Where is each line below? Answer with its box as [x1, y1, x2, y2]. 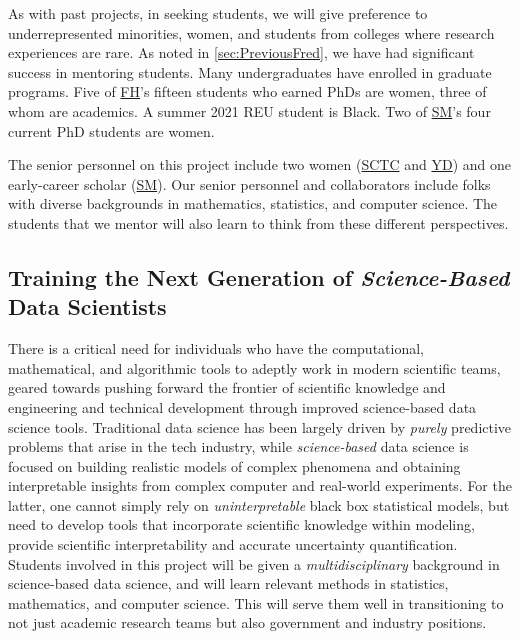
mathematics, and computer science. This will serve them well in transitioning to [8, 592, 504, 613]
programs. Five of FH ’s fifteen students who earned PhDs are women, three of [8, 81, 487, 102]
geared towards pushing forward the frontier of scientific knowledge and [8, 377, 446, 398]
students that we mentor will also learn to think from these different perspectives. [8, 212, 509, 233]
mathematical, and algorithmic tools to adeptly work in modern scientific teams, [8, 357, 501, 378]
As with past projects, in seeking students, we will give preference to [8, 3, 428, 23]
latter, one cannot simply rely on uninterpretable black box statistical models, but [8, 494, 510, 515]
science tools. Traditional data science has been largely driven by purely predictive [8, 416, 512, 437]
